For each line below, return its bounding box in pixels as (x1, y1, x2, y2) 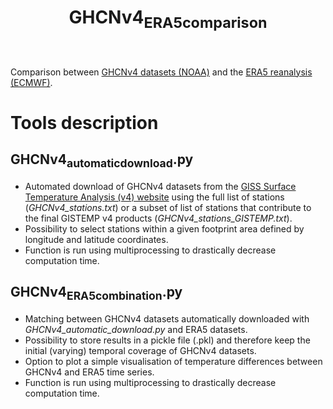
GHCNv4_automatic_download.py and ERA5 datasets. (24, 323, 248, 335)
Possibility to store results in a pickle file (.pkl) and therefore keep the (24, 334, 311, 346)
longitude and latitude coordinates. (24, 233, 169, 245)
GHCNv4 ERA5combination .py (10, 284, 183, 303)
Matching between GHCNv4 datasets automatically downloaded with (24, 312, 310, 325)
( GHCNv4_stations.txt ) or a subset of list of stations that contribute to (24, 201, 312, 213)
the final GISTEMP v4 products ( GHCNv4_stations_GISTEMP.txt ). (24, 212, 293, 224)
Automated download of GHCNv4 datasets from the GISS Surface (24, 180, 297, 192)
